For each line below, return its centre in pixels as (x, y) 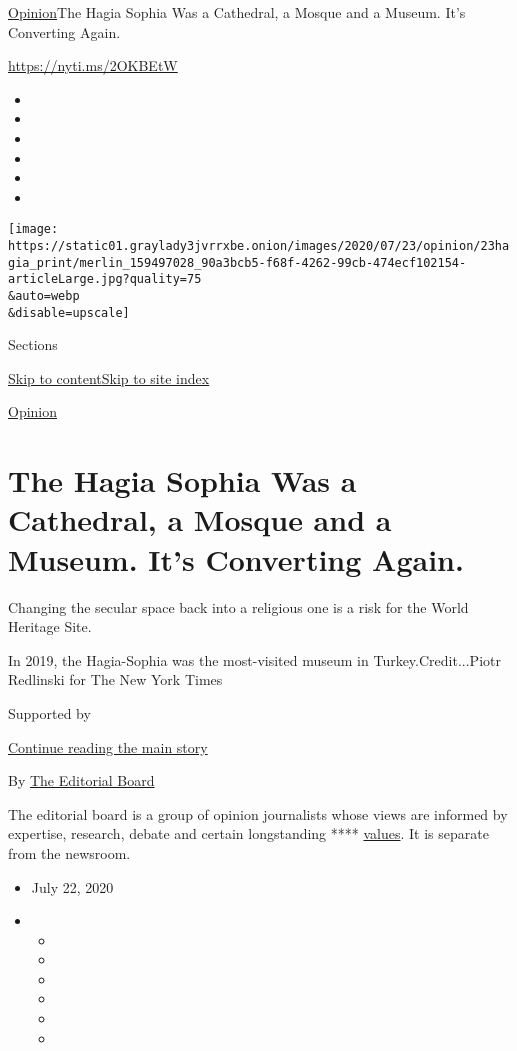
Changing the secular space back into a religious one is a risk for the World (238, 606)
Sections (33, 344)
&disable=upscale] (69, 312)
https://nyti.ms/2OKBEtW (93, 65)
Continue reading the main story (108, 746)
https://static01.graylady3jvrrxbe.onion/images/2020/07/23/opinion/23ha (259, 246)
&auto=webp (44, 295)
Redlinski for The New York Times (115, 679)
